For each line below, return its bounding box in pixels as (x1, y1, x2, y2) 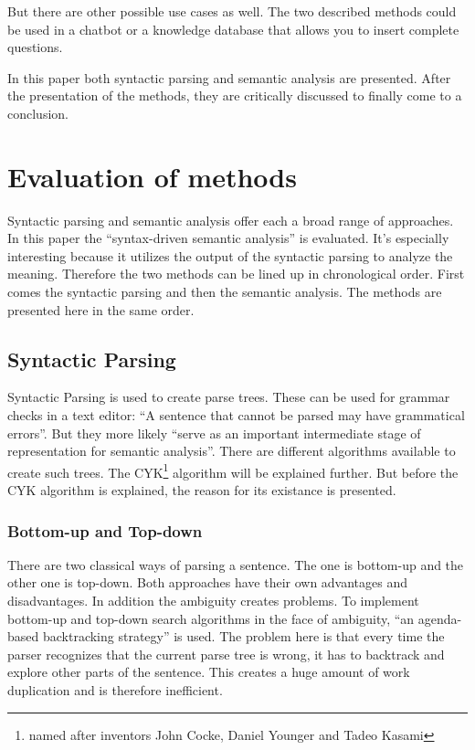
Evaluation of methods (7, 157, 297, 195)
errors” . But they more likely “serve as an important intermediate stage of (7, 423, 421, 442)
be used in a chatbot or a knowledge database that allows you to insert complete (7, 19, 459, 38)
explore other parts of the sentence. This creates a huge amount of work (7, 662, 410, 681)
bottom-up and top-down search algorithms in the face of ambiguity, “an (7, 608, 415, 628)
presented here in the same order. (7, 300, 195, 319)
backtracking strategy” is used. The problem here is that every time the (42, 627, 445, 646)
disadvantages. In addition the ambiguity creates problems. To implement (7, 591, 419, 610)
